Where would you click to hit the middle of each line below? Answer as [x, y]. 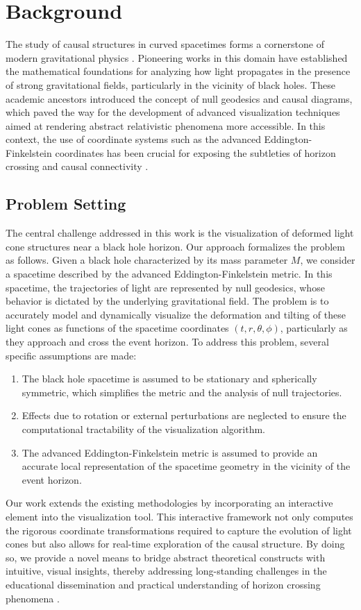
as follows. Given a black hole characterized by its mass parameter [147, 260]
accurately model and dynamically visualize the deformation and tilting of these [176, 314]
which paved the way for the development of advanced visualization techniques [173, 112]
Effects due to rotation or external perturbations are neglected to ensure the [184, 415]
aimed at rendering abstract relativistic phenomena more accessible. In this [166, 125]
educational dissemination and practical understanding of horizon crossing [163, 584]
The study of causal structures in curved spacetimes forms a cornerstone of [165, 44]
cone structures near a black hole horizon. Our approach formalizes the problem [175, 246]
